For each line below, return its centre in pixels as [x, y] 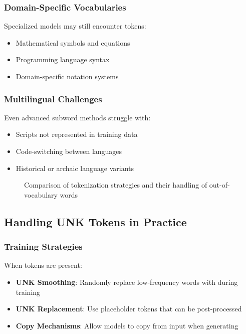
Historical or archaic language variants [75, 168]
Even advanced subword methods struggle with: [77, 117]
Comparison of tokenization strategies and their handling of [116, 185]
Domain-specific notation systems [67, 76]
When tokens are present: [43, 265]
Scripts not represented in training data [77, 134]
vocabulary [41, 194]
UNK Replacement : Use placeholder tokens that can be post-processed [129, 309]
